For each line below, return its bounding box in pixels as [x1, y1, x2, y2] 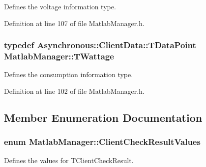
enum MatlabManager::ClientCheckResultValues [4, 136, 201, 148]
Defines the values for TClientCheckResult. [4, 155, 134, 165]
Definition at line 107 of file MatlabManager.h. [4, 18, 145, 28]
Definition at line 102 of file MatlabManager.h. [4, 85, 145, 96]
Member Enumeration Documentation [4, 110, 203, 125]
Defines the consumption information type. [4, 69, 133, 80]
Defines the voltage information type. [4, 1, 116, 11]
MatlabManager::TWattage [4, 50, 114, 62]
